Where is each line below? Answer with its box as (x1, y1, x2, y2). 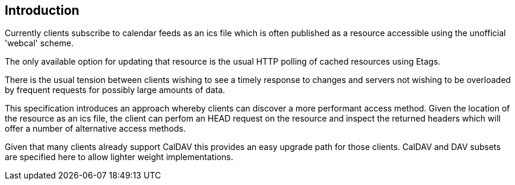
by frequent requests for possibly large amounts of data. (5, 85, 225, 95)
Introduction (5, 3, 80, 18)
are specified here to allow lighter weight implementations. (5, 152, 233, 162)
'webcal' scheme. (5, 38, 74, 49)
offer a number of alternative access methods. (5, 123, 186, 134)
